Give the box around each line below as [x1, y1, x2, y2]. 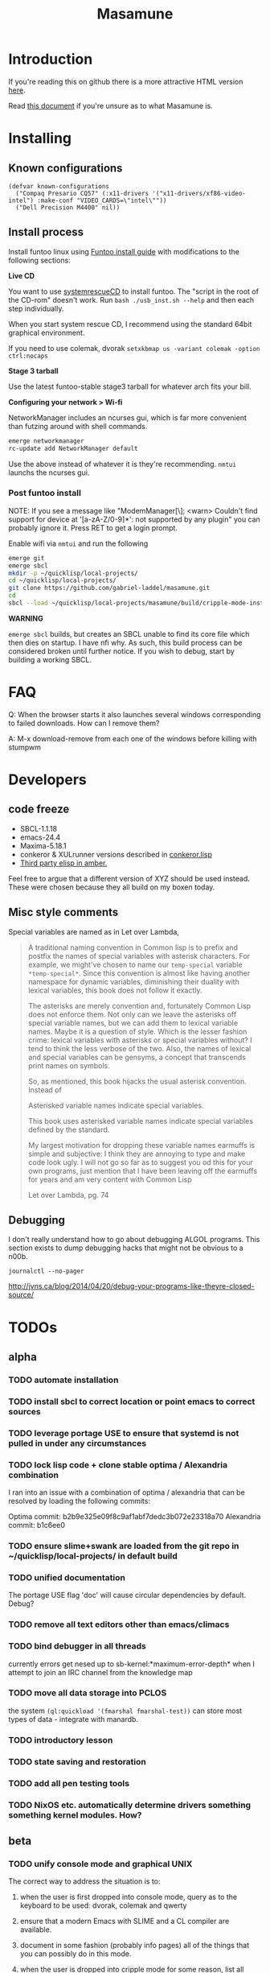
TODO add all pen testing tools [8, 1777, 130, 1789]
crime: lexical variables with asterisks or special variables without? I [27, 1035, 252, 1045]
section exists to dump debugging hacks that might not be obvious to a [8, 1243, 243, 1253]
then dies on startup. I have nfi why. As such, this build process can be [8, 638, 243, 647]
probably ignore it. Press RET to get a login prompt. [8, 522, 178, 532]
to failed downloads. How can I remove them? [8, 718, 160, 728]
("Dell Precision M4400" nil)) [15, 203, 121, 212]
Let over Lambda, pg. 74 [27, 1190, 109, 1199]
